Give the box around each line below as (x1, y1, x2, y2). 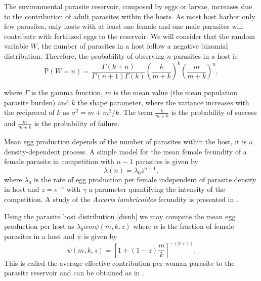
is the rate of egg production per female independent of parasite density (34, 174, 256, 184)
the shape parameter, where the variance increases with (77, 97, 249, 107)
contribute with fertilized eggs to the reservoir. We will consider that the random (4, 30, 255, 41)
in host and (4, 184, 39, 194)
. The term (119, 107, 153, 117)
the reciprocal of (4, 107, 55, 117)
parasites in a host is (173, 50, 238, 61)
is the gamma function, (31, 87, 103, 98)
